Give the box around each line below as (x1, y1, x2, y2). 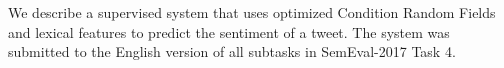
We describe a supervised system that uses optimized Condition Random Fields (8, 2, 496, 22)
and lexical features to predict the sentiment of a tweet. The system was (8, 21, 450, 42)
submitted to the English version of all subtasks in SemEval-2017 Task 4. (8, 41, 456, 62)
